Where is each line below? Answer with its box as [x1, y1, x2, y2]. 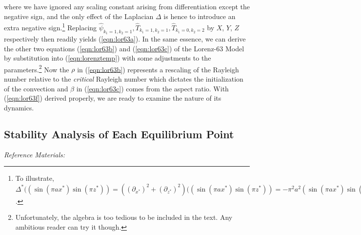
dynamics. [4, 102, 34, 112]
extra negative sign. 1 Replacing [4, 21, 97, 32]
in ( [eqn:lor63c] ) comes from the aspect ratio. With [76, 83, 229, 93]
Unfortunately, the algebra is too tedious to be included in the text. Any [15, 212, 233, 222]
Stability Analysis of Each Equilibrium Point [4, 126, 234, 141]
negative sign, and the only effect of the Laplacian [4, 11, 154, 21]
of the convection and [4, 83, 68, 93]
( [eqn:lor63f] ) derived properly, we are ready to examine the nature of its [4, 93, 221, 103]
